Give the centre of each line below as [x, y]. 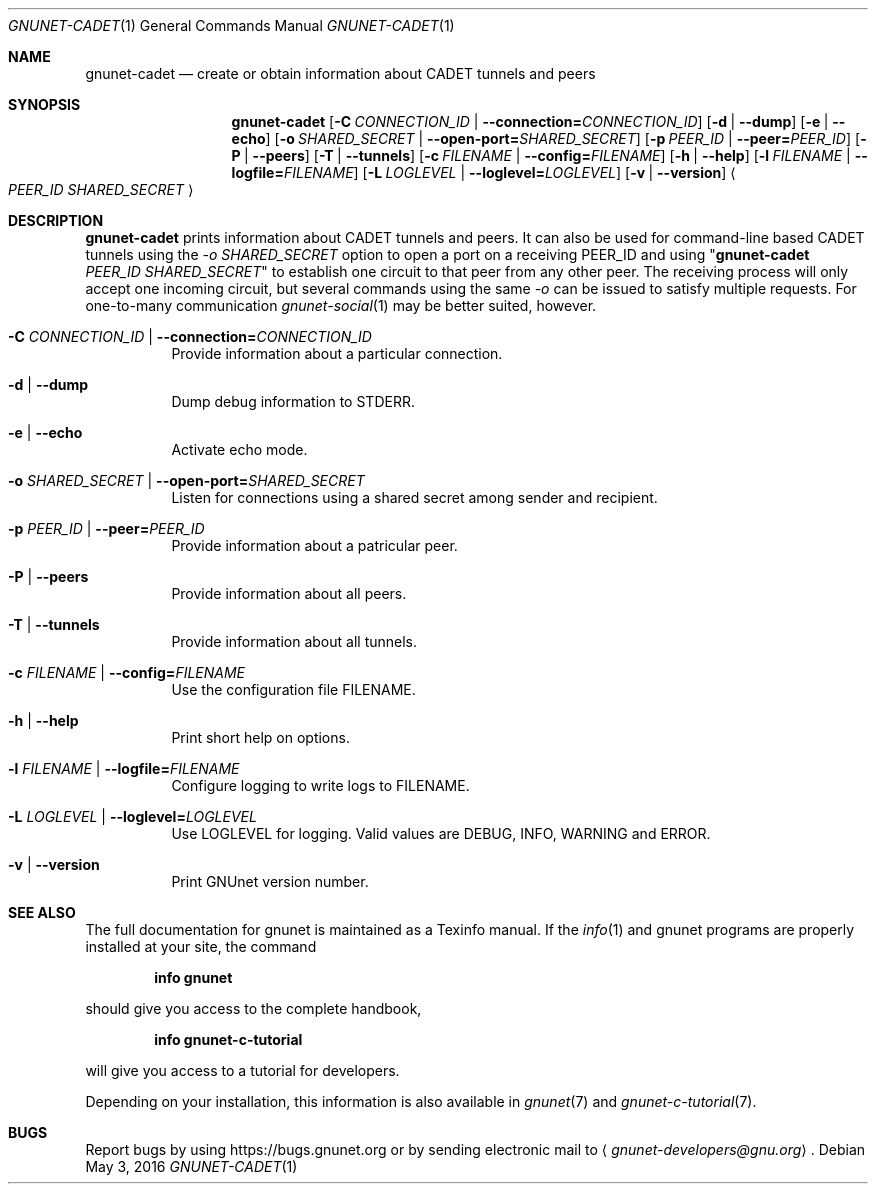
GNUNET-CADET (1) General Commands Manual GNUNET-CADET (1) [231, 25]
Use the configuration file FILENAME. [293, 689]
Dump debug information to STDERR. [293, 401]
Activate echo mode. [239, 449]
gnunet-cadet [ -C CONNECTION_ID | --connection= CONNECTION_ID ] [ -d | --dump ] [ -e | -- [538, 121]
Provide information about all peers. [289, 593]
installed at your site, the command [201, 946]
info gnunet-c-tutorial [228, 1039]
